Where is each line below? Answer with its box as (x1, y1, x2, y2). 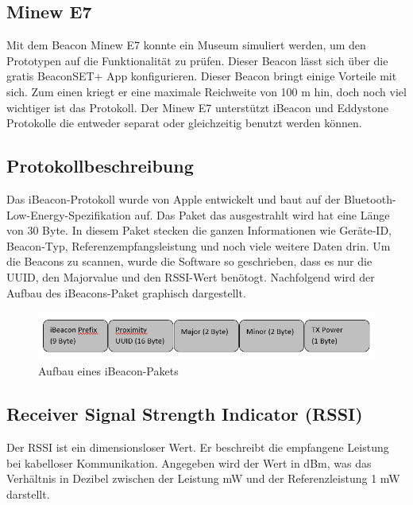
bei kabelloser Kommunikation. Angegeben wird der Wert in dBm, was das (6, 454, 372, 471)
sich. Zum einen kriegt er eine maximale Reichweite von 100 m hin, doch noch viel (6, 83, 407, 99)
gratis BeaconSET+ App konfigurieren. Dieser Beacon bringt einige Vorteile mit (6, 68, 397, 84)
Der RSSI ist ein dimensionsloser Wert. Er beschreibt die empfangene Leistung (6, 439, 389, 456)
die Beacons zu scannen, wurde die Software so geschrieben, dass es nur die (6, 253, 372, 270)
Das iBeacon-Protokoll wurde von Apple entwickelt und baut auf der (6, 190, 341, 207)
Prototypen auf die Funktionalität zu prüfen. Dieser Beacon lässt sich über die (6, 52, 388, 68)
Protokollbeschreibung (6, 153, 194, 178)
